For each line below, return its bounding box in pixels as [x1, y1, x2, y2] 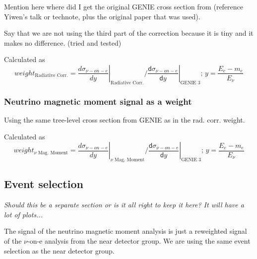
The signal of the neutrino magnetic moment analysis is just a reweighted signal [4, 226, 247, 236]
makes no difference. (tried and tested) [4, 37, 122, 48]
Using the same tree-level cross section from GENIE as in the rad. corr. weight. [4, 114, 245, 125]
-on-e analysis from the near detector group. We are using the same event [27, 235, 251, 246]
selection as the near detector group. [4, 245, 115, 256]
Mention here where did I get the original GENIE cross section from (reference [4, 1, 244, 11]
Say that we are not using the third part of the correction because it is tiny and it [4, 28, 254, 38]
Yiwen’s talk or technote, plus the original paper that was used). [4, 11, 200, 21]
